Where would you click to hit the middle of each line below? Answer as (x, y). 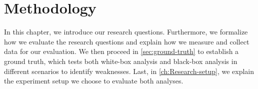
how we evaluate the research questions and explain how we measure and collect (127, 41)
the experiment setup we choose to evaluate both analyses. (94, 81)
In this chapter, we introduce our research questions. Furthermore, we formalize (126, 32)
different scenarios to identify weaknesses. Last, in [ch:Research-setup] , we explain (129, 71)
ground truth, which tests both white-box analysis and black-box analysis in (121, 61)
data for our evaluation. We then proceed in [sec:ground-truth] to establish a (121, 51)
